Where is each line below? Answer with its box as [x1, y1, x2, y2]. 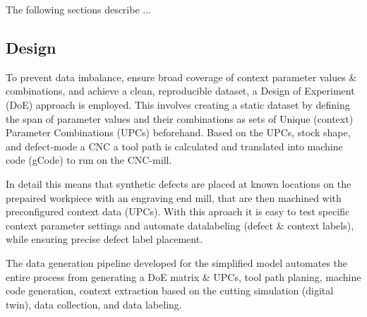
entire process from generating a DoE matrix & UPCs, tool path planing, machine [6, 269, 361, 284]
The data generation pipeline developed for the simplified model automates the [6, 255, 348, 270]
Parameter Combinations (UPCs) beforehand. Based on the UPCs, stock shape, [6, 125, 351, 140]
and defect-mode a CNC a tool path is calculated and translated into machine [6, 138, 343, 153]
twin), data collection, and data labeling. [6, 297, 182, 311]
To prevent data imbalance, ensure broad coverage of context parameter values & [6, 69, 357, 84]
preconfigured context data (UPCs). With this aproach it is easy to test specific [6, 204, 350, 219]
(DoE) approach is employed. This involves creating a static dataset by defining [6, 97, 350, 112]
